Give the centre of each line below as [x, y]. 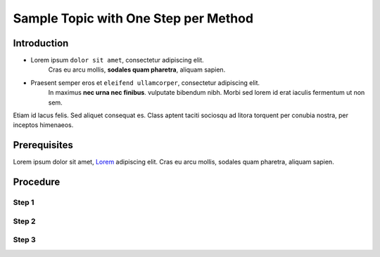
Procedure [37, 182]
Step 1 [24, 202]
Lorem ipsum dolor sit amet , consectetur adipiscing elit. [117, 60]
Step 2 [24, 221]
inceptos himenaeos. [43, 125]
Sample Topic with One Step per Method [133, 18]
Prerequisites [43, 145]
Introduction [41, 43]
